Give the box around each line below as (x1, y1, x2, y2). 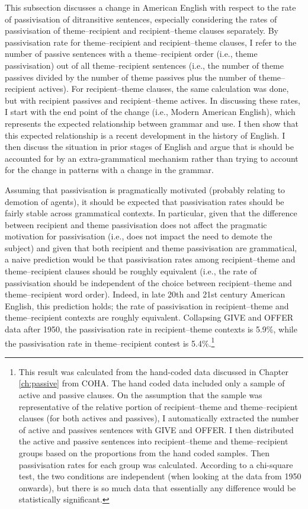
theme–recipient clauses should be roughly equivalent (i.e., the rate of (5, 265, 257, 277)
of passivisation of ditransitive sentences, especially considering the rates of (5, 12, 277, 25)
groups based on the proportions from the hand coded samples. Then (18, 447, 270, 459)
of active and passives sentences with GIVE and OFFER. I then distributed (18, 423, 294, 436)
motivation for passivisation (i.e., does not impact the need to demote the (5, 230, 272, 242)
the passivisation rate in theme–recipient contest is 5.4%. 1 (5, 335, 215, 349)
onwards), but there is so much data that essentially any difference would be (18, 481, 296, 494)
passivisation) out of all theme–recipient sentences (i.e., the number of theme (5, 59, 284, 71)
